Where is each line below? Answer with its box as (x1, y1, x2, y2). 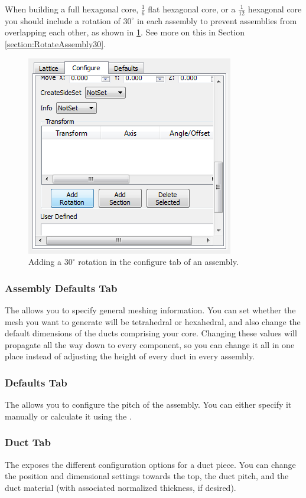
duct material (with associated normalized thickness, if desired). (5, 481, 236, 493)
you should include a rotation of (5, 14, 121, 27)
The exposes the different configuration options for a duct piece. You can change (5, 458, 296, 470)
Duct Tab (5, 435, 51, 450)
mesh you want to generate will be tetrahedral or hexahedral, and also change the (5, 315, 301, 327)
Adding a (28, 255, 62, 268)
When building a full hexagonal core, (5, 3, 139, 15)
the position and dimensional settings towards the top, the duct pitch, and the (5, 470, 289, 482)
